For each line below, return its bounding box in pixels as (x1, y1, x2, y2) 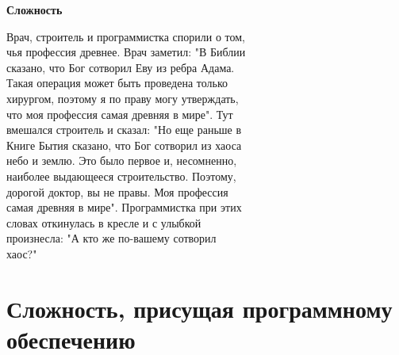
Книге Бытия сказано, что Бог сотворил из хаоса (6, 136, 242, 153)
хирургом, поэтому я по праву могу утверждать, (6, 90, 239, 106)
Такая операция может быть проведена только (6, 74, 228, 91)
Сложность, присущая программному (6, 292, 393, 324)
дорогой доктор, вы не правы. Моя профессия (6, 183, 228, 200)
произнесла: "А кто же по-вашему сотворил (6, 230, 217, 246)
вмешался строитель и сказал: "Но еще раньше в (6, 121, 242, 138)
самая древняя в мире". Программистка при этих (6, 199, 242, 216)
